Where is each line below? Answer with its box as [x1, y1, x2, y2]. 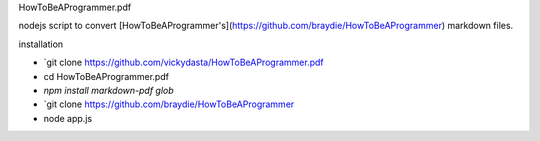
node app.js [43, 112, 93, 124]
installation [18, 38, 64, 50]
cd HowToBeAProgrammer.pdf [43, 70, 170, 82]
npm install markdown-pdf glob [43, 84, 174, 96]
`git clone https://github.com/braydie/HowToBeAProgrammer [43, 98, 295, 110]
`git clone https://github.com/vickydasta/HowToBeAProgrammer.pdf [43, 56, 324, 69]
